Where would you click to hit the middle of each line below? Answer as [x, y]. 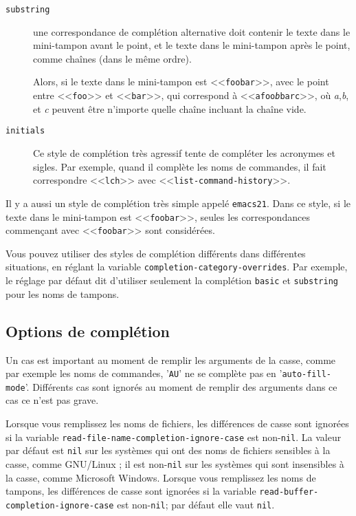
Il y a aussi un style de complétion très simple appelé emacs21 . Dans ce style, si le [178, 203]
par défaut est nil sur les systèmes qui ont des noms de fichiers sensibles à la [168, 450]
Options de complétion [88, 331]
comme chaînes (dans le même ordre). [112, 58]
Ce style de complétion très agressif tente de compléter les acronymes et [184, 153]
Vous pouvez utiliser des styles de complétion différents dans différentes [156, 253]
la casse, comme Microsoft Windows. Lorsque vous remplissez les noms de [161, 477]
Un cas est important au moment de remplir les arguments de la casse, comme [171, 359]
